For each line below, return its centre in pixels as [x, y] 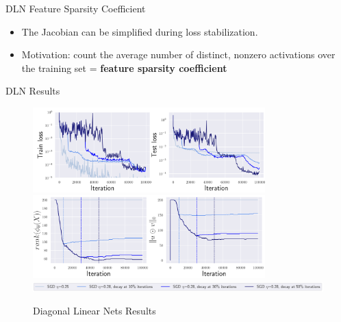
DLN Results [33, 91]
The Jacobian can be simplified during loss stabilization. [140, 31]
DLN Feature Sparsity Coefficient [76, 8]
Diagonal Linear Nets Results [94, 311]
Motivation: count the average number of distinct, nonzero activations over [178, 54]
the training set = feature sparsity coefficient [124, 67]
